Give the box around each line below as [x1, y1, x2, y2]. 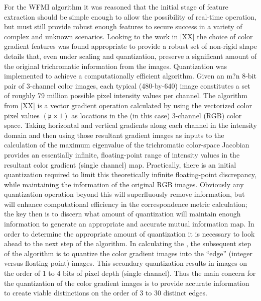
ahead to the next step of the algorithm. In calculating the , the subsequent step [4, 238, 251, 249]
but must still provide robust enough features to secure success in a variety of [4, 21, 242, 32]
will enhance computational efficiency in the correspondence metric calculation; [4, 198, 247, 209]
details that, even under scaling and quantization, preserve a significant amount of [4, 50, 257, 61]
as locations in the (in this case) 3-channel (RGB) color [71, 110, 242, 120]
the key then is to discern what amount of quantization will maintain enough [4, 208, 241, 219]
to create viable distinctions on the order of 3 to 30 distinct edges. [4, 287, 207, 298]
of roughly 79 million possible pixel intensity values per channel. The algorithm [4, 90, 248, 101]
